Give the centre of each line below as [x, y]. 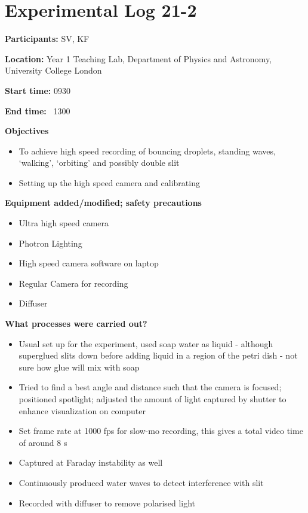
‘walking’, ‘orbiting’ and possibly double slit [99, 163]
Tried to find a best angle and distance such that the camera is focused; [150, 387]
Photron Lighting [50, 243]
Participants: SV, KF [47, 39]
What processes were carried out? [76, 324]
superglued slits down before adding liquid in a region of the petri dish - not [158, 355]
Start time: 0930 [38, 90]
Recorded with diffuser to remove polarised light [107, 503]
